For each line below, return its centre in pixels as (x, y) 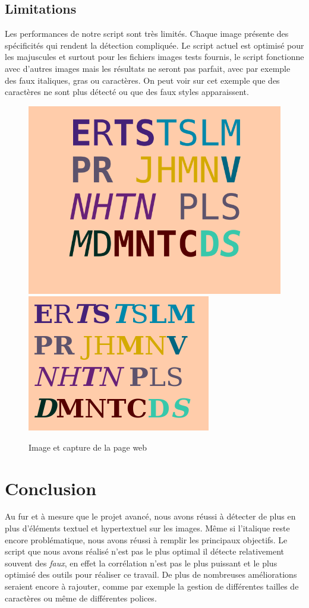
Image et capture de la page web (88, 447)
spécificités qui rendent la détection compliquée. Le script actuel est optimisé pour (154, 45)
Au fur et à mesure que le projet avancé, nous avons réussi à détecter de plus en (150, 516)
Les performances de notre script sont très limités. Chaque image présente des (147, 34)
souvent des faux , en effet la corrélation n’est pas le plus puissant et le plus (141, 563)
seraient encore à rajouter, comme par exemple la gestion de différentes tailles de (152, 586)
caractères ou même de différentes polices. (81, 598)
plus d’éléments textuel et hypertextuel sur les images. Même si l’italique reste (147, 528)
